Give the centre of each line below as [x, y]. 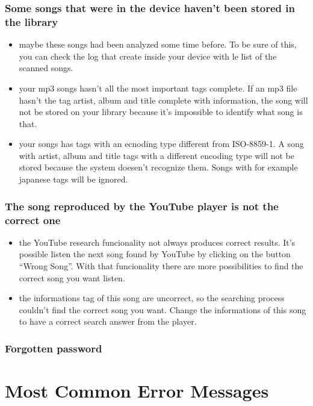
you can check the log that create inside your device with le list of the [148, 56]
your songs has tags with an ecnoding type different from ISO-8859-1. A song [161, 144]
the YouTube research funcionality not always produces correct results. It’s [157, 242]
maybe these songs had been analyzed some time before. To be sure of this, [158, 44]
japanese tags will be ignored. [73, 179]
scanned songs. [46, 68]
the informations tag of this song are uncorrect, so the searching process [152, 298]
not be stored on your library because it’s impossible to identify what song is [161, 112]
